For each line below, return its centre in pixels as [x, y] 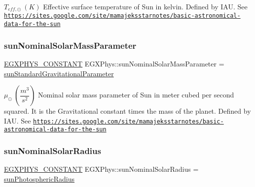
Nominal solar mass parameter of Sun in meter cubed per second [136, 95]
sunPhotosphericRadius [39, 178]
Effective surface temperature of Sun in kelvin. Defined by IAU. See [145, 6]
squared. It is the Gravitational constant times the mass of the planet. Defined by [127, 111]
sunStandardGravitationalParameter [59, 73]
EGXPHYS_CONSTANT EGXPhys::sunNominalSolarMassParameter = [114, 63]
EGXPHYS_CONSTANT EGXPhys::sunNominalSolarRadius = [101, 169]
